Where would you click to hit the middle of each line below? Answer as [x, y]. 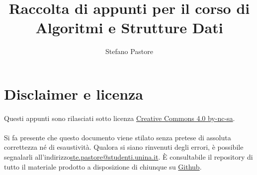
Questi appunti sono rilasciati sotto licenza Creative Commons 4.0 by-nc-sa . [120, 118]
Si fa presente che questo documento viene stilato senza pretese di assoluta [118, 137]
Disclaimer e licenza [74, 93]
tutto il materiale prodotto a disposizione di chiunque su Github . [103, 166]
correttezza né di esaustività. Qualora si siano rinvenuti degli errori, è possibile [124, 147]
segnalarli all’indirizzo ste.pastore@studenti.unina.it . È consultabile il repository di [128, 157]
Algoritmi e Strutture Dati [129, 28]
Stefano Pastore [129, 51]
